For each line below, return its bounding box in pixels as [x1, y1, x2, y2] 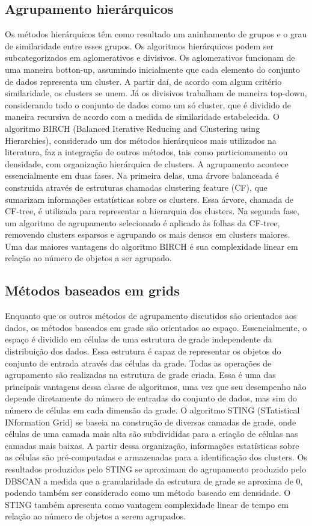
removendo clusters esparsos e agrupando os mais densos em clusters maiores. [5, 228, 290, 241]
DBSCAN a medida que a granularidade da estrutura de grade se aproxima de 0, [5, 474, 303, 487]
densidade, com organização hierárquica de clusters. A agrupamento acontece [5, 157, 289, 170]
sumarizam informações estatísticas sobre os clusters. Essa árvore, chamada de [5, 193, 293, 205]
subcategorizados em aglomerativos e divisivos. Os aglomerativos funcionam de [5, 51, 295, 64]
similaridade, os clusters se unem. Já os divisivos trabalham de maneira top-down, [5, 87, 307, 99]
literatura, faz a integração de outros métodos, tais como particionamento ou [5, 146, 288, 158]
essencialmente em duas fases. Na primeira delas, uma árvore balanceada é [5, 169, 279, 182]
